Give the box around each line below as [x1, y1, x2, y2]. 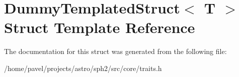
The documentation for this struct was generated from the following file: [4, 46, 227, 56]
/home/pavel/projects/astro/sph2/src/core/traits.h [4, 62, 162, 73]
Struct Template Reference [4, 17, 195, 37]
